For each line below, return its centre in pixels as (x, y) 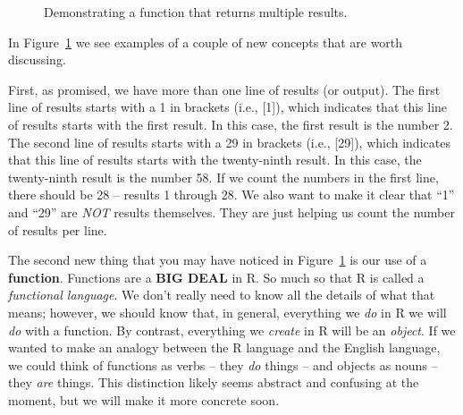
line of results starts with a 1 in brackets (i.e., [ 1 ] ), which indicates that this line (228, 107)
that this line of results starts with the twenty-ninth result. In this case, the (215, 160)
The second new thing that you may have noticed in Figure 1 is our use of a (218, 260)
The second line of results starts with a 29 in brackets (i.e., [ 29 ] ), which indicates (229, 142)
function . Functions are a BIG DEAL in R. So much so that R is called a (216, 277)
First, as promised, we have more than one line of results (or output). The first (224, 89)
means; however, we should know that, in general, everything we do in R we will (227, 312)
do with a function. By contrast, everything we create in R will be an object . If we (232, 330)
